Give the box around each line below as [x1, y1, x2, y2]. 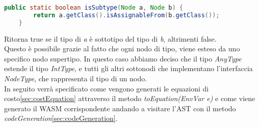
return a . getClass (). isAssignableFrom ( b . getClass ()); [33, 11, 220, 19]
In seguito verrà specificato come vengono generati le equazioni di [4, 83, 209, 93]
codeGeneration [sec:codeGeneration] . [4, 113, 118, 123]
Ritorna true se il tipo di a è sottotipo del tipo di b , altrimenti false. [4, 33, 217, 44]
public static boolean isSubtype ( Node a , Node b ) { [4, 4, 183, 11]
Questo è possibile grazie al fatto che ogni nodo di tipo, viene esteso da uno [4, 43, 240, 54]
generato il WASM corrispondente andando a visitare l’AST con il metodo [4, 103, 236, 113]
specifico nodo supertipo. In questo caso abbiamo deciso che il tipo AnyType [4, 53, 242, 63]
